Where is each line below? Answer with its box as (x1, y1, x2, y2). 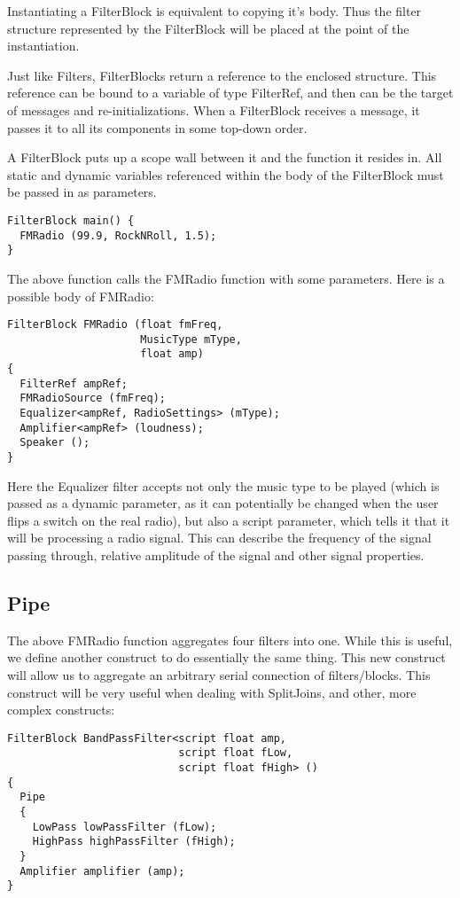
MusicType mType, (140, 332, 242, 346)
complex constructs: (7, 700, 115, 719)
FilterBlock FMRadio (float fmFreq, (7, 318, 223, 332)
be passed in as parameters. (7, 183, 157, 201)
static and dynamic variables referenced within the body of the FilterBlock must (7, 165, 444, 184)
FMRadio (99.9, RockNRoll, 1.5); (19, 229, 217, 242)
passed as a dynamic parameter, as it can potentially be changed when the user (7, 494, 439, 512)
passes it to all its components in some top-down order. (7, 118, 308, 137)
